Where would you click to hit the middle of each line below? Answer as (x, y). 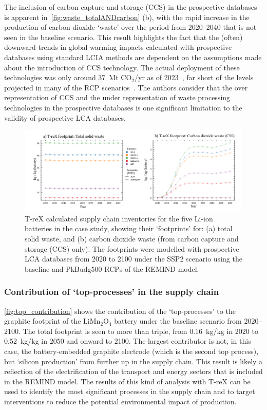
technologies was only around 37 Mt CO (68, 77)
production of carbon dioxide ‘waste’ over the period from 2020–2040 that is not (130, 27)
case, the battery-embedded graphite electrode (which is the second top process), (131, 351)
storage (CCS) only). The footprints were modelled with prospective (132, 248)
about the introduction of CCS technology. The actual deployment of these (122, 67)
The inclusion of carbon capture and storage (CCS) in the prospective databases (131, 7)
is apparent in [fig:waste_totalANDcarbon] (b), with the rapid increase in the (127, 17)
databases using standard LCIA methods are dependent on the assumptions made (133, 57)
